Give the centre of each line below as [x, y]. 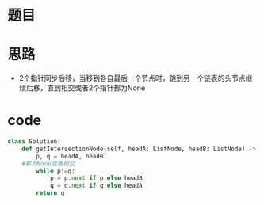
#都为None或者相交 [48, 163]
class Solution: [34, 142]
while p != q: [56, 171]
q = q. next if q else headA [96, 186]
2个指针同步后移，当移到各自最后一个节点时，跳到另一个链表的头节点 [132, 78]
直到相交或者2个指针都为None [96, 88]
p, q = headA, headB [70, 156]
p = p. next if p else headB [96, 178]
